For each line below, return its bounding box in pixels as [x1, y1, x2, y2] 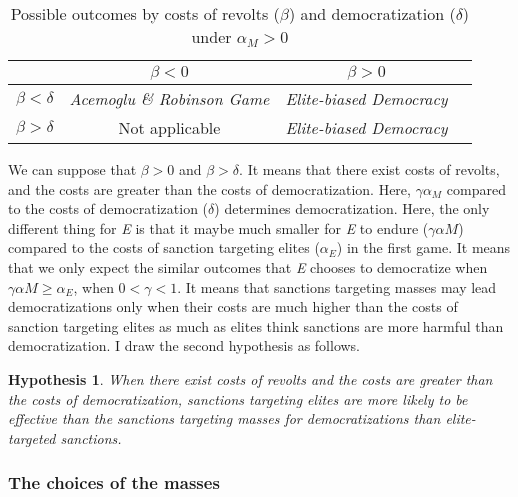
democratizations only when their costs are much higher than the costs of [8, 296, 458, 317]
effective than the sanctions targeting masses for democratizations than [8, 408, 441, 429]
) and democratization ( [288, 2, 456, 25]
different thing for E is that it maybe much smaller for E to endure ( [8, 217, 429, 238]
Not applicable [118, 116, 221, 139]
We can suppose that [8, 159, 137, 179]
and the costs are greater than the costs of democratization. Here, [8, 178, 411, 199]
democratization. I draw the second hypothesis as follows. [8, 335, 361, 356]
